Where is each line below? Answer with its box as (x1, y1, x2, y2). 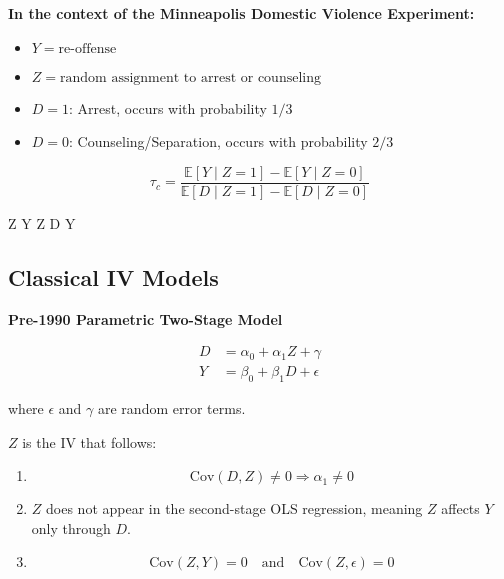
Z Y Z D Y (8, 212, 76, 233)
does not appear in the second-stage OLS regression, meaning (46, 498, 423, 519)
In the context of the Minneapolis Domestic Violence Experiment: (8, 3, 475, 23)
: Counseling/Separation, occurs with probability (69, 131, 368, 152)
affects (441, 498, 480, 519)
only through (31, 517, 111, 538)
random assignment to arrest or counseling (60, 70, 321, 85)
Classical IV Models (8, 261, 219, 292)
